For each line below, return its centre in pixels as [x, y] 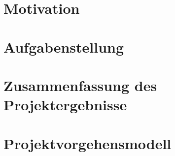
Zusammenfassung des [80, 85]
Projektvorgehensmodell [87, 143]
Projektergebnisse [65, 105]
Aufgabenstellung [64, 47]
